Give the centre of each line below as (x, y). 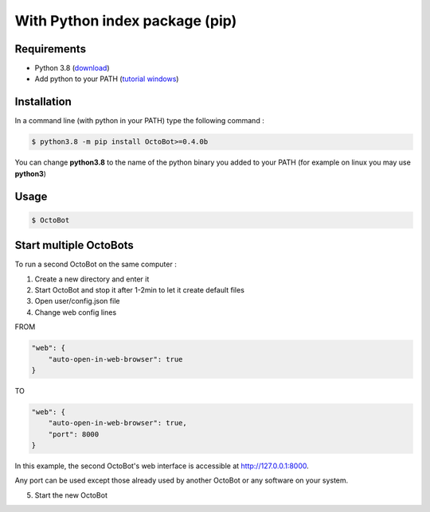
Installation (43, 102)
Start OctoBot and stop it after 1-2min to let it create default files (139, 290)
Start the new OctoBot (71, 495)
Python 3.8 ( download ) (72, 68)
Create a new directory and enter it (92, 279)
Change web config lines (76, 312)
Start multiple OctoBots (74, 245)
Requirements (51, 49)
